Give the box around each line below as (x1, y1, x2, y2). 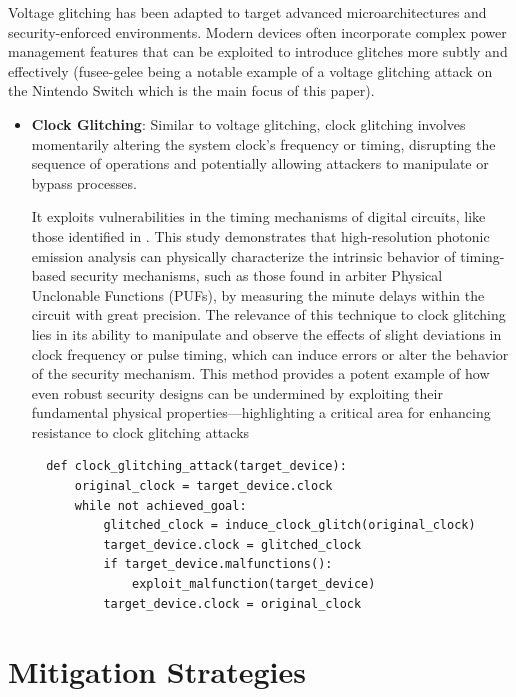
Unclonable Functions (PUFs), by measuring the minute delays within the (31, 284, 485, 305)
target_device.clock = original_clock (103, 596, 362, 611)
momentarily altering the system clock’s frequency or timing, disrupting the (31, 133, 496, 154)
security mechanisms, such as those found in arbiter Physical (70, 265, 443, 286)
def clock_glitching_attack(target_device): (46, 459, 347, 474)
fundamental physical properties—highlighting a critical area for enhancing (31, 402, 491, 423)
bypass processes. (31, 172, 137, 193)
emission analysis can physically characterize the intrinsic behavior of (31, 245, 456, 266)
